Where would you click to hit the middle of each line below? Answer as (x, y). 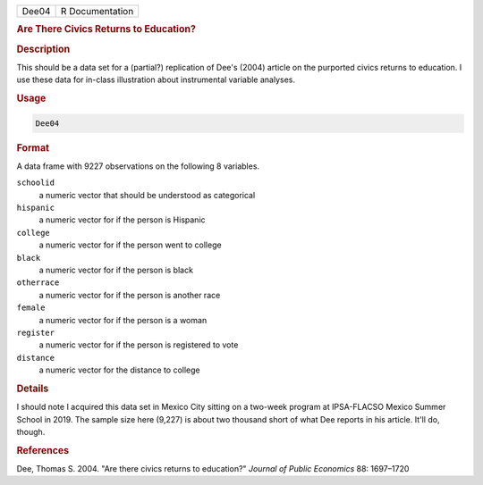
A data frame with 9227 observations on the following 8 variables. (138, 166)
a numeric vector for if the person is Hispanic (122, 220)
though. (31, 431)
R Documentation (97, 11)
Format (33, 147)
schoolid (36, 183)
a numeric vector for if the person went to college (131, 245)
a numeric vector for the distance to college (119, 370)
